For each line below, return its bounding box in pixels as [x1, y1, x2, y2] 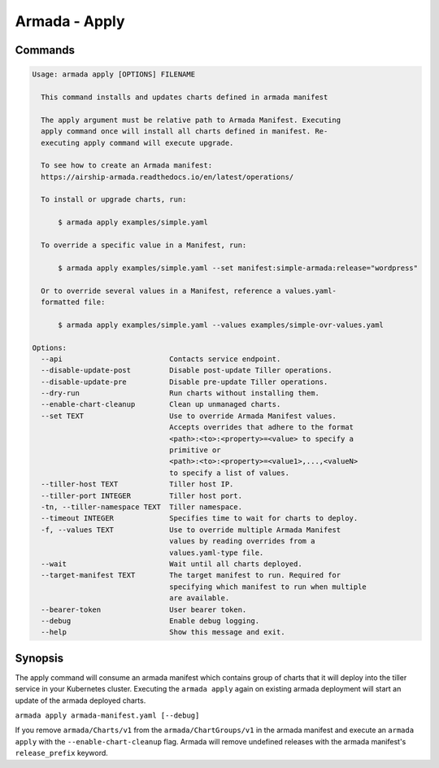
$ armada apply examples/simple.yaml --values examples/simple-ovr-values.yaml [58, 320, 384, 329]
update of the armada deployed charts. [15, 696, 146, 705]
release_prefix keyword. [15, 748, 109, 758]
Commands [15, 43, 76, 57]
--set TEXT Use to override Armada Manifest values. [41, 411, 337, 421]
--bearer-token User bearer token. [41, 604, 247, 614]
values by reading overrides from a [169, 537, 315, 546]
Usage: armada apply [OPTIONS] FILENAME [32, 70, 195, 79]
